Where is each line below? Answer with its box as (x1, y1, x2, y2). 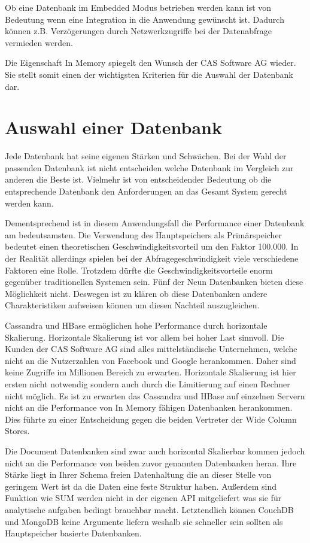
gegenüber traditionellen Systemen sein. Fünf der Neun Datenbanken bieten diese (5, 275, 303, 288)
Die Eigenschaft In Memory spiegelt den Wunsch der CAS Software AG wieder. (5, 56, 296, 69)
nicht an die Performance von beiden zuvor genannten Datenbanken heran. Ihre (5, 456, 297, 469)
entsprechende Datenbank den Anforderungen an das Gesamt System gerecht (5, 185, 287, 198)
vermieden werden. (5, 36, 74, 48)
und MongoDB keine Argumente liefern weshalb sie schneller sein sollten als (5, 515, 283, 527)
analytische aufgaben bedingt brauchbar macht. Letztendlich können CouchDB (5, 503, 294, 515)
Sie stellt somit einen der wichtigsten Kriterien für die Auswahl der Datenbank (5, 68, 293, 80)
